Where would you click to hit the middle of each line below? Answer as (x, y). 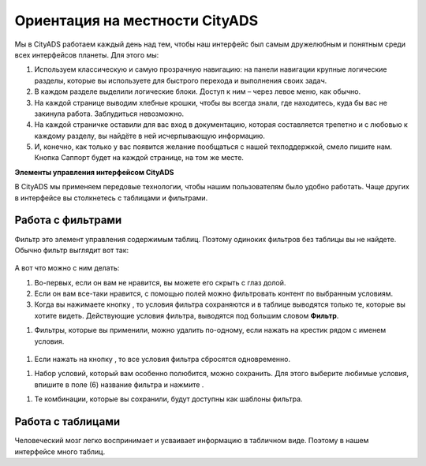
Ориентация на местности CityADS (136, 21)
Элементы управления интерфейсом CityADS (94, 172)
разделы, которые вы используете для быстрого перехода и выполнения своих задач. (181, 80)
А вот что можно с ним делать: (67, 268)
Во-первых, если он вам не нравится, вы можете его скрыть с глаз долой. (160, 282)
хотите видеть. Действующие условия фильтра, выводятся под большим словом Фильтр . (187, 315)
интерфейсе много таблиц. (60, 451)
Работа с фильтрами (68, 220)
